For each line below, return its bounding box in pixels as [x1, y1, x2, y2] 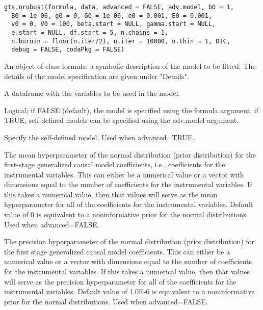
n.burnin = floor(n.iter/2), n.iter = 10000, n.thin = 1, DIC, [11, 37, 230, 45]
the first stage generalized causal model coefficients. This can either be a [4, 246, 230, 256]
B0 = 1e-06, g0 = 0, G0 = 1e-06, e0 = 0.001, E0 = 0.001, [11, 12, 213, 19]
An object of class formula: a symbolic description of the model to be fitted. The [4, 60, 256, 71]
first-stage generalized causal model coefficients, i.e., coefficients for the [4, 159, 225, 170]
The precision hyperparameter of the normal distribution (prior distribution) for [4, 236, 255, 247]
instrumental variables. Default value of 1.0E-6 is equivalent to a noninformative [4, 286, 255, 297]
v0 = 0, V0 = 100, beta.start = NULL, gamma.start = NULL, [11, 20, 216, 28]
